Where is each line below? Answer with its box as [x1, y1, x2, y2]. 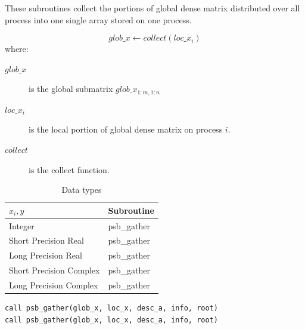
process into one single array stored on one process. [5, 13, 192, 26]
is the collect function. [29, 163, 110, 176]
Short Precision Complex [9, 264, 100, 276]
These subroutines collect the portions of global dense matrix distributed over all [5, 2, 300, 14]
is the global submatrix [29, 82, 113, 95]
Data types [61, 183, 102, 196]
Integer [9, 219, 35, 232]
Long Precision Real [9, 249, 82, 262]
